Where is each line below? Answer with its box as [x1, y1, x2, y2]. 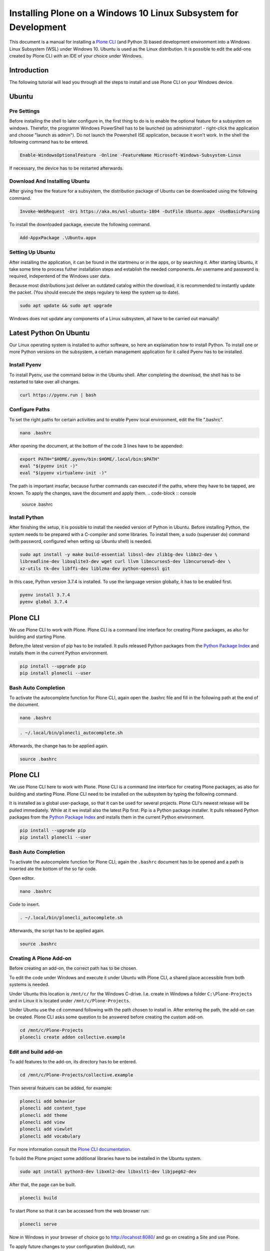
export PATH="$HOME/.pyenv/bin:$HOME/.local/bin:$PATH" [19, 456, 160, 462]
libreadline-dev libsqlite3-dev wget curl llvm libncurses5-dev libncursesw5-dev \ [19, 558, 231, 564]
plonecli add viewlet [19, 1126, 73, 1132]
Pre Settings [9, 108, 40, 115]
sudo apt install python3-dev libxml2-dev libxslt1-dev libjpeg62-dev [19, 1169, 197, 1174]
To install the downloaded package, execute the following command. [9, 221, 151, 227]
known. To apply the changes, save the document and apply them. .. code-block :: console [9, 490, 196, 496]
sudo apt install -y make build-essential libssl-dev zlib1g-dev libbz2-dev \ [19, 552, 217, 557]
